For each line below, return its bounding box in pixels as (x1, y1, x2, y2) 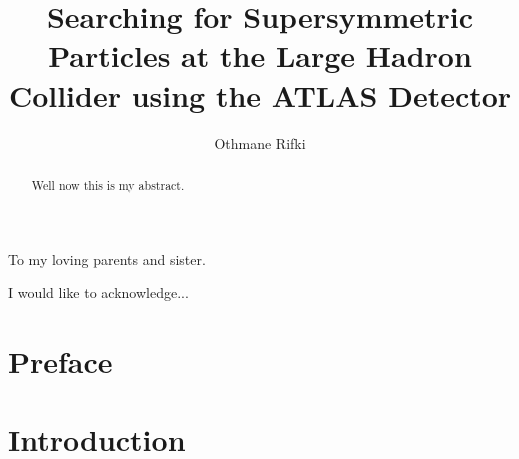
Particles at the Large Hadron (48, 35, 472, 76)
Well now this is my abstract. (31, 176, 185, 193)
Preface (8, 340, 113, 381)
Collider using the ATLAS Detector (8, 74, 512, 115)
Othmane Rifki (214, 132, 306, 153)
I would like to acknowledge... (8, 282, 189, 303)
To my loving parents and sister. (8, 248, 206, 269)
